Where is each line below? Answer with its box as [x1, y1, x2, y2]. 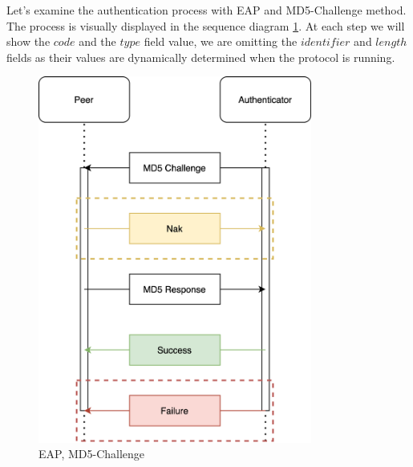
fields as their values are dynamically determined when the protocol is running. [6, 48, 395, 65]
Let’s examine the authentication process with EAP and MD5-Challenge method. [6, 2, 407, 18]
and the [79, 33, 116, 50]
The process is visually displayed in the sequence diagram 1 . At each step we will [6, 17, 405, 34]
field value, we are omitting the [144, 33, 298, 50]
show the [6, 33, 51, 50]
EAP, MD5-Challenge [38, 445, 145, 462]
